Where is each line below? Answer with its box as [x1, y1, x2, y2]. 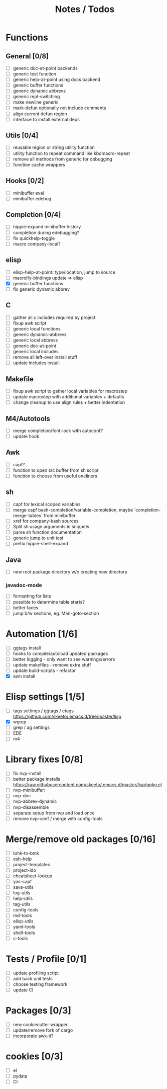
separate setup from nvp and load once [13, 810, 95, 816]
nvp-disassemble [13, 804, 49, 810]
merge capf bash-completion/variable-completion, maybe [13, 507, 133, 513]
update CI [13, 987, 34, 993]
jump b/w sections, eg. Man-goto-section [13, 610, 99, 616]
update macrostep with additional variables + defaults [13, 394, 124, 399]
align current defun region [13, 111, 67, 117]
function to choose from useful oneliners [13, 473, 97, 479]
